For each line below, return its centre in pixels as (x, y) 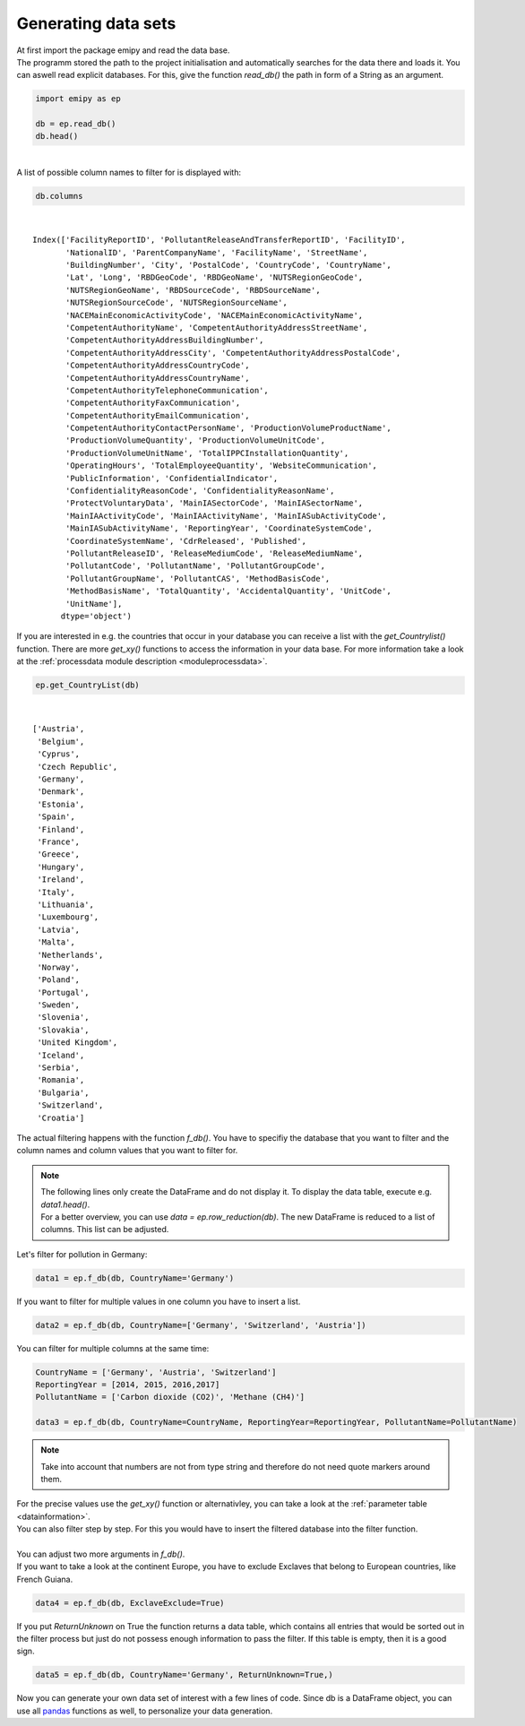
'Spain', (56, 817)
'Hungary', (61, 867)
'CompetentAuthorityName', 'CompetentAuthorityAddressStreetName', (217, 328)
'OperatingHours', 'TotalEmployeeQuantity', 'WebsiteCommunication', (222, 466)
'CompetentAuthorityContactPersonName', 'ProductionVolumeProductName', (228, 428)
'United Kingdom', (77, 1043)
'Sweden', (59, 1005)
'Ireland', (61, 880)
